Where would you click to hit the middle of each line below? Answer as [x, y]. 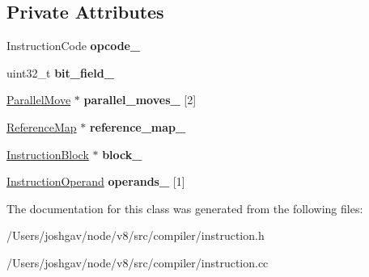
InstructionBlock [48, 154]
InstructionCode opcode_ [74, 46]
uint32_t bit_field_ [60, 72]
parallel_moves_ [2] [140, 100]
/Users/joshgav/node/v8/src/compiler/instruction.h [136, 235]
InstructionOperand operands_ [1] [96, 181]
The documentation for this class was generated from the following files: [185, 208]
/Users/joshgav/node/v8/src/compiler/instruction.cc [138, 262]
